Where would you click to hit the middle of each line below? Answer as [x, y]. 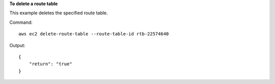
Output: [17, 45]
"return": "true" [50, 64]
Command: [21, 22]
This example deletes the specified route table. [59, 13]
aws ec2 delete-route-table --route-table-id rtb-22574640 [94, 34]
